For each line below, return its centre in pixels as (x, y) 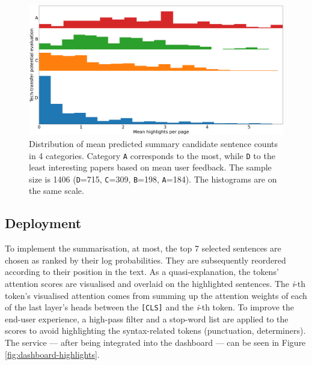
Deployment (43, 223)
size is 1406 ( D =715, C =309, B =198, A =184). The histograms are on (153, 179)
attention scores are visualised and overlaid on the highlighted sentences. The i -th (155, 284)
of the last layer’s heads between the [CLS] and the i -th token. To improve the (149, 307)
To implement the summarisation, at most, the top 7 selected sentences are (143, 248)
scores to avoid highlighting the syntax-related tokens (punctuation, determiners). (155, 330)
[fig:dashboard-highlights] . (52, 354)
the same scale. (57, 191)
